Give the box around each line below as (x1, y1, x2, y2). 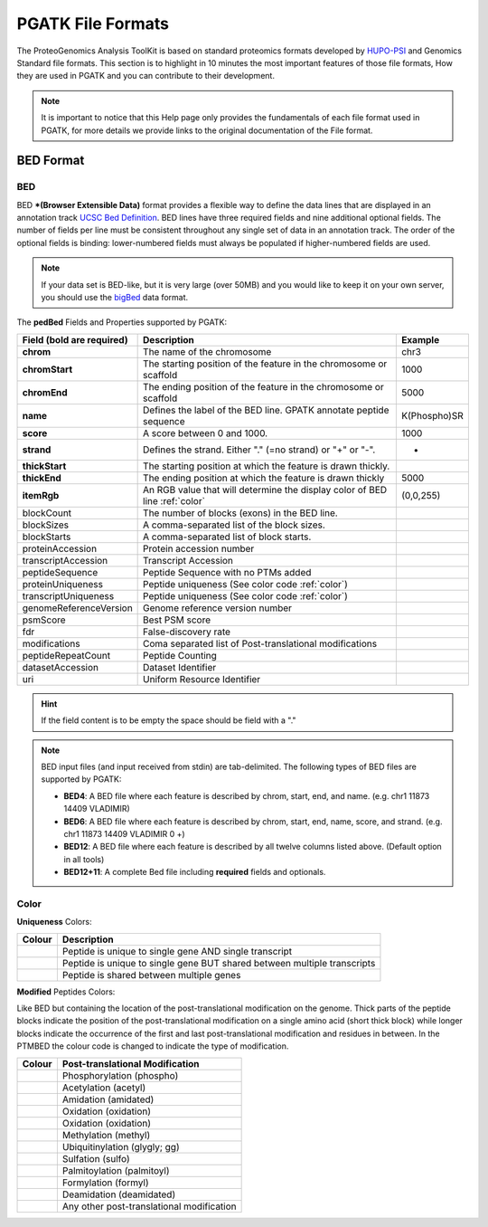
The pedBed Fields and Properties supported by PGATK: (16, 317, 228, 328)
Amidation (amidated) (61, 1093, 155, 1106)
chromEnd (22, 385, 68, 398)
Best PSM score (143, 613, 211, 626)
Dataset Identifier (143, 661, 217, 673)
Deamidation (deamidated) (61, 1188, 176, 1201)
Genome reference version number (143, 602, 293, 614)
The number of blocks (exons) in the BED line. (143, 507, 338, 519)
